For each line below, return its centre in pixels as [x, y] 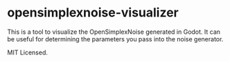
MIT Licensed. [28, 52]
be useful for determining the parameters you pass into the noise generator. [115, 39]
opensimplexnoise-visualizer [93, 13]
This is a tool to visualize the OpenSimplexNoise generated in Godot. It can [114, 32]
